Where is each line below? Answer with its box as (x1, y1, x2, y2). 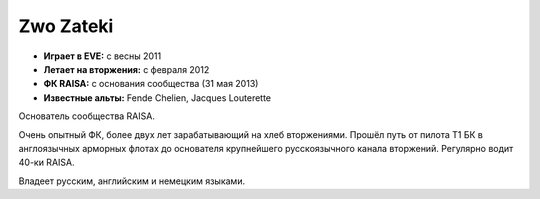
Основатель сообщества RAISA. (18, 110, 155, 122)
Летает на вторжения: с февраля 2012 (43, 63, 210, 75)
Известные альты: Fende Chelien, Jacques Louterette (43, 91, 272, 104)
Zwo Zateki (18, 15, 114, 37)
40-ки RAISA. (18, 156, 75, 169)
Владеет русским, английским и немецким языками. (18, 175, 245, 187)
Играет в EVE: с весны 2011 (43, 50, 162, 62)
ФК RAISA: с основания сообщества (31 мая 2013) (43, 78, 259, 90)
